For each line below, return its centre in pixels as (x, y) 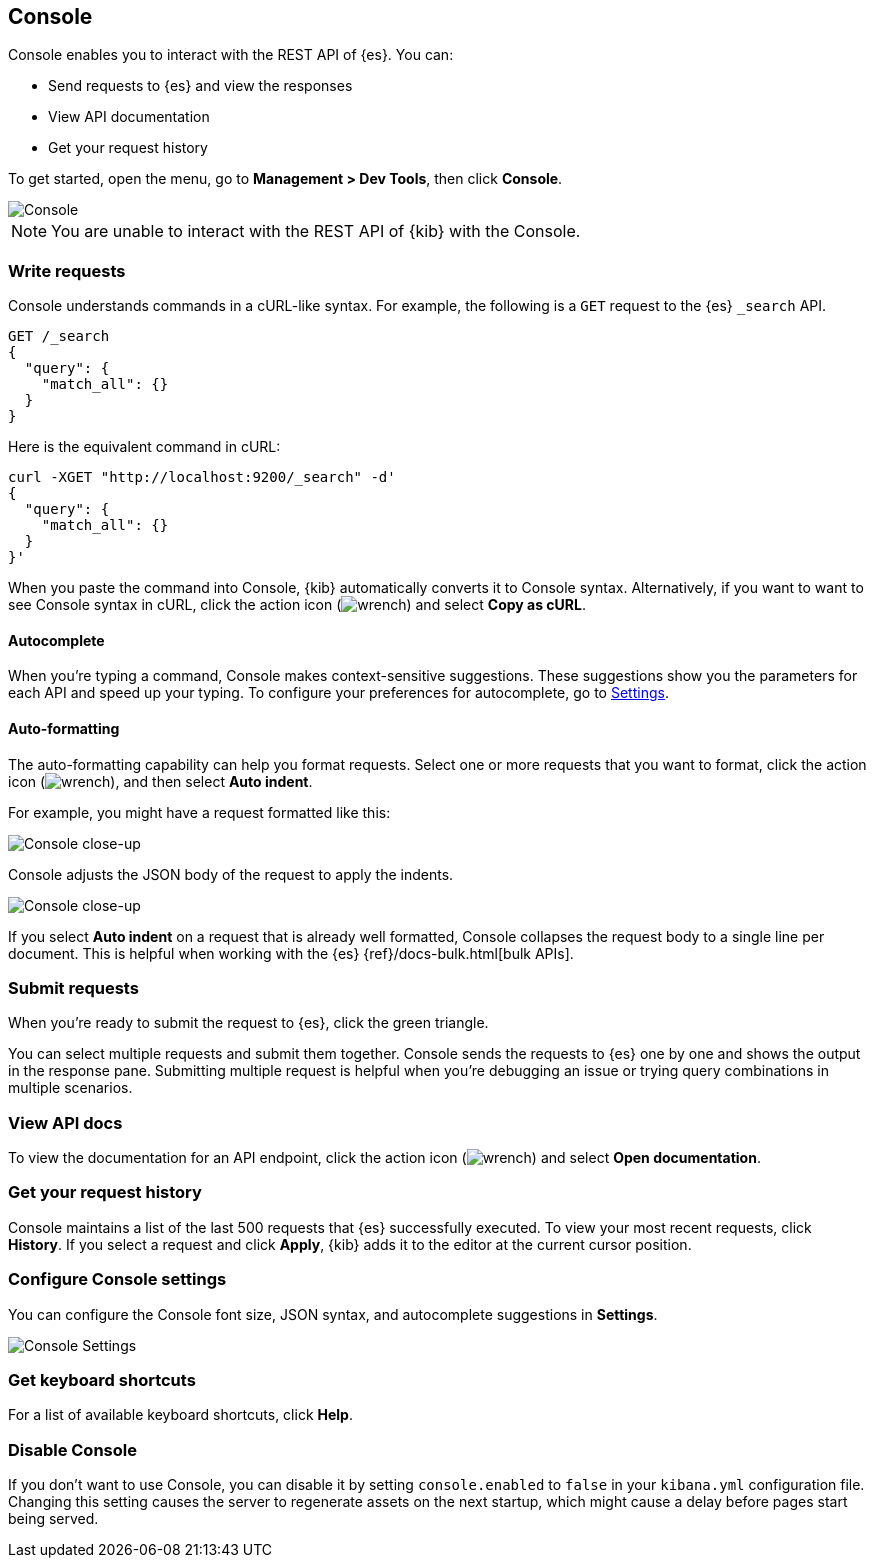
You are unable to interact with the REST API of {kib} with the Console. (316, 231)
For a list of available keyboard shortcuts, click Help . (180, 1415)
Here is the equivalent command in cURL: (144, 447)
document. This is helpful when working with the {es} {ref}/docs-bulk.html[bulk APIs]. (291, 953)
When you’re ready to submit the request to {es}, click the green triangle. (248, 1023)
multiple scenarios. (70, 1088)
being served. (53, 1519)
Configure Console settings (117, 1279)
